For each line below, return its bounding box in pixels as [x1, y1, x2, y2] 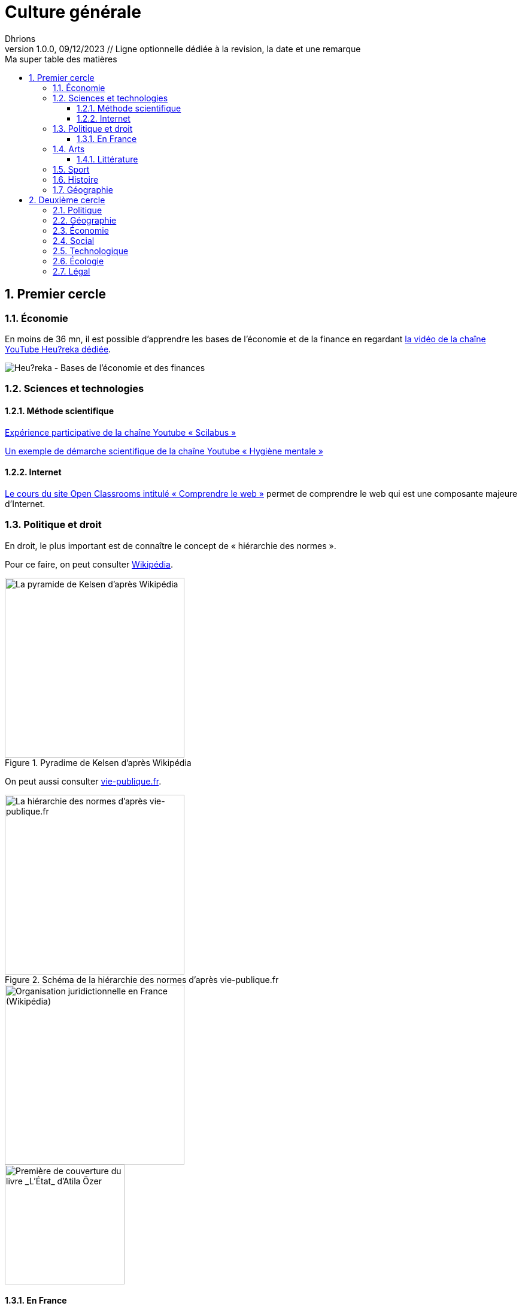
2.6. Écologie [53, 255, 104, 266]
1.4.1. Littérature [77, 153, 138, 164]
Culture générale [5, 2, 141, 22]
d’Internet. [5, 498, 45, 509]
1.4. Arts [53, 143, 85, 154]
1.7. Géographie [53, 184, 113, 195]
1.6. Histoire [53, 174, 99, 185]
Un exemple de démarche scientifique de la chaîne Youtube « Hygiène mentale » [5, 445, 323, 456]
